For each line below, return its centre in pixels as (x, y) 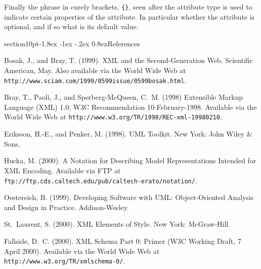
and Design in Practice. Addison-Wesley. (67, 207)
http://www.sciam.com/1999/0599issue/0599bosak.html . (95, 80)
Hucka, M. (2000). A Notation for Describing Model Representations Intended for (130, 160)
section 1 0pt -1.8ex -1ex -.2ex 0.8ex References (72, 43)
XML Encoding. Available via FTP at (62, 170)
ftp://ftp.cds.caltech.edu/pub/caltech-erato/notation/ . (101, 180)
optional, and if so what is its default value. (71, 26)
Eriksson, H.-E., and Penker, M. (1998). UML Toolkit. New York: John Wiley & (128, 134)
